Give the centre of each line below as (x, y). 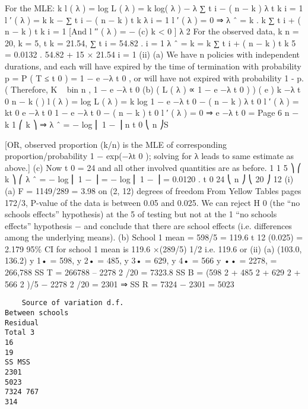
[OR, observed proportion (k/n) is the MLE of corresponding (116, 144)
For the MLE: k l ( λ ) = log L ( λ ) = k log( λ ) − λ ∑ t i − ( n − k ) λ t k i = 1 (154, 8)
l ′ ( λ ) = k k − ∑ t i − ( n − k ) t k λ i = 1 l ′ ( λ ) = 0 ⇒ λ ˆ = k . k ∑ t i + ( (153, 19)
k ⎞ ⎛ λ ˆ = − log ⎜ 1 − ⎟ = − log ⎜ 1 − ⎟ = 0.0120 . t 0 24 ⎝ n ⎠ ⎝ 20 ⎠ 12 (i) (149, 179)
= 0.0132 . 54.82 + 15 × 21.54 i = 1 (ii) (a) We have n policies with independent (153, 54)
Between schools (37, 313)
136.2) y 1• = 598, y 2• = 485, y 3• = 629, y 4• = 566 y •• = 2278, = (141, 260)
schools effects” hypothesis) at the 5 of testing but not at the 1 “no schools (141, 214)
